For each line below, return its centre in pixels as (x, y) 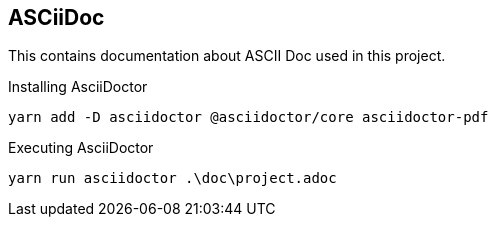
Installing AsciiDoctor (78, 87)
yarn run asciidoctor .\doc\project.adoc (172, 178)
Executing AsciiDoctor (81, 148)
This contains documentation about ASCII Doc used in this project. (227, 56)
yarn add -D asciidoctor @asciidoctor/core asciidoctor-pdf (248, 117)
